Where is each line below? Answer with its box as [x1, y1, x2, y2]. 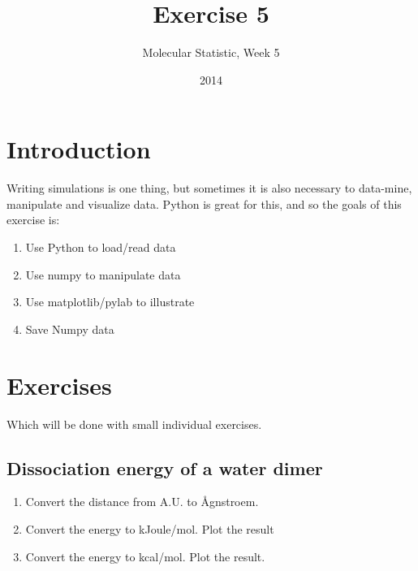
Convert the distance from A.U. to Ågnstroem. [25, 493, 259, 510]
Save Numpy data [25, 320, 114, 337]
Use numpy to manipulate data [25, 266, 181, 283]
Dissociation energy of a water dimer [6, 455, 323, 480]
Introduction [6, 132, 151, 166]
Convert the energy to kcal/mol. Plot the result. [25, 547, 265, 565]
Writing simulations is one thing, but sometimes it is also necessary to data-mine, [6, 180, 412, 197]
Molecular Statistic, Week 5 [142, 44, 280, 61]
